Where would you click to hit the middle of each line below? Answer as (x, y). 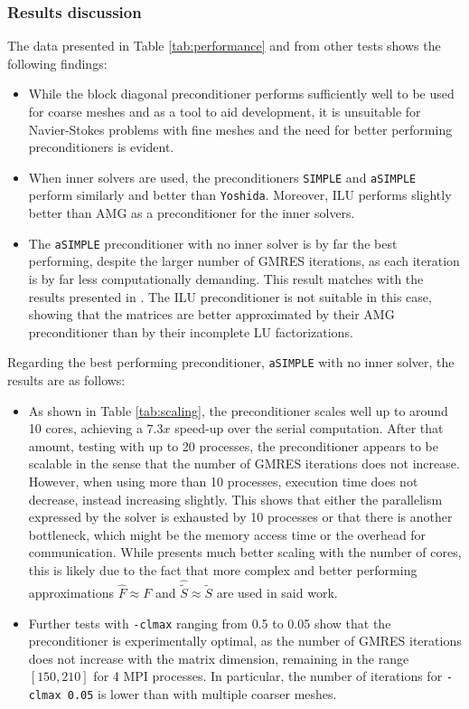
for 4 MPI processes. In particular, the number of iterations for (268, 676)
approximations (71, 592)
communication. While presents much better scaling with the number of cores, (245, 552)
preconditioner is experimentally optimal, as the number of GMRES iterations (245, 641)
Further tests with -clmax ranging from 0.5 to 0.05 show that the (210, 623)
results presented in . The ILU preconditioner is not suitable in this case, (230, 296)
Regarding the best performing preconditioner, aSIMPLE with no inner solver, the (231, 362)
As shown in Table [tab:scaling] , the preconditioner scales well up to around (238, 410)
